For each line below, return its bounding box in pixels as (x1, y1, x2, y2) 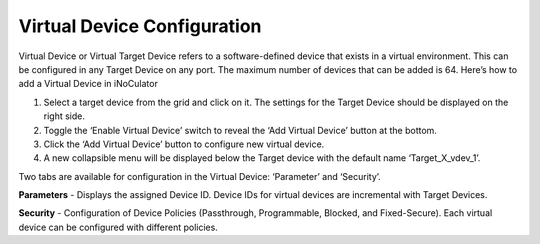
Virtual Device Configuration (18, 15, 262, 37)
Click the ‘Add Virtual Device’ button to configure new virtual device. (43, 138, 325, 150)
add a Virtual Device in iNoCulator (18, 78, 159, 90)
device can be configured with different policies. (18, 221, 219, 233)
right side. (43, 110, 85, 122)
